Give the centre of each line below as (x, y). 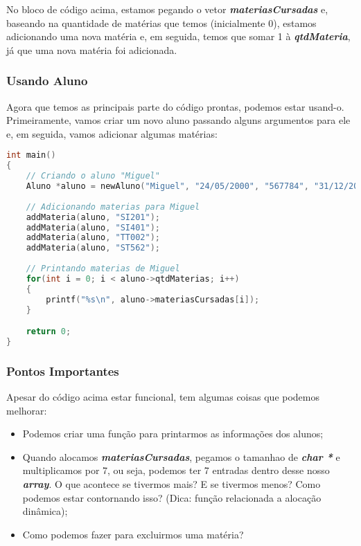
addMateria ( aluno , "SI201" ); (93, 217)
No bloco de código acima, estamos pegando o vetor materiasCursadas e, (167, 9)
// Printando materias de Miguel (103, 269)
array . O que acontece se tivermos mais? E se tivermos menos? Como (171, 483)
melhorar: (27, 410)
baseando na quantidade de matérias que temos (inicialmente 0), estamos (161, 22)
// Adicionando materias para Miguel (113, 207)
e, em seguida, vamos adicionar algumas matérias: (112, 133)
